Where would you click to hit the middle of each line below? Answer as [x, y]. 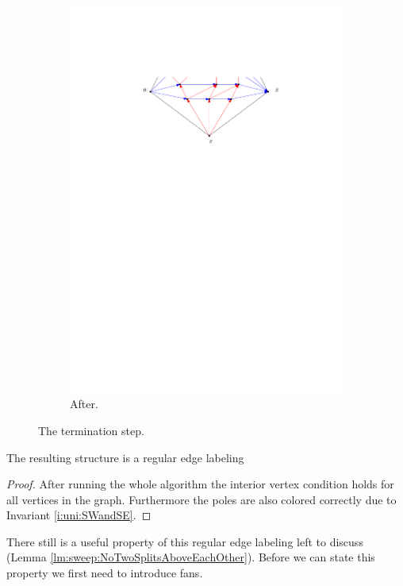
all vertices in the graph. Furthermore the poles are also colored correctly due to [201, 499]
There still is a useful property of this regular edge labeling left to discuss [185, 541]
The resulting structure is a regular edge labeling [125, 457]
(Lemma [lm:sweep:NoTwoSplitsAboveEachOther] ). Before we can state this [191, 557]
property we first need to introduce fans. [105, 573]
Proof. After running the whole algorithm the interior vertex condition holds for [200, 484]
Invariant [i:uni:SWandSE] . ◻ [79, 515]
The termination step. [91, 430]
